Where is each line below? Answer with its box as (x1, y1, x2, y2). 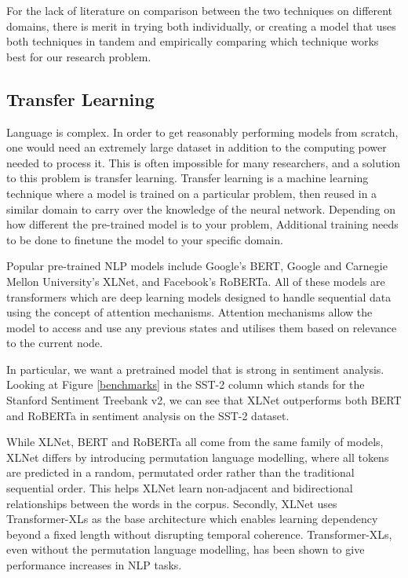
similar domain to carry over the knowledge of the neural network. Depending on (6, 200, 395, 217)
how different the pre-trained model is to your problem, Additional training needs (6, 216, 399, 232)
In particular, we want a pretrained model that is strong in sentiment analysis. (6, 360, 384, 377)
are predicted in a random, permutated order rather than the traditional (6, 464, 355, 481)
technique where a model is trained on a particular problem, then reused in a (6, 185, 377, 201)
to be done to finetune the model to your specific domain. (6, 231, 283, 247)
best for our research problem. (6, 48, 151, 64)
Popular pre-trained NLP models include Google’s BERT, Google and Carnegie (6, 258, 388, 274)
